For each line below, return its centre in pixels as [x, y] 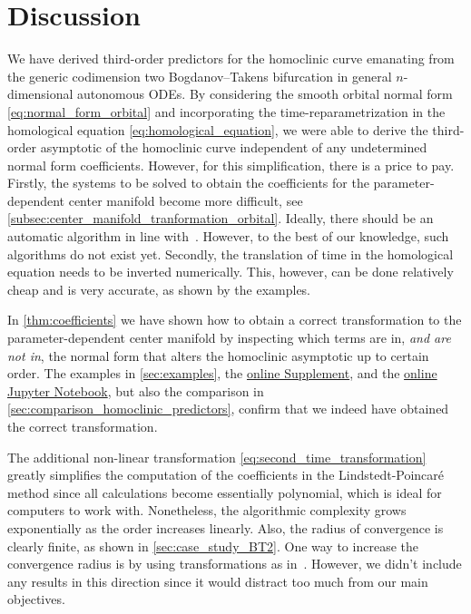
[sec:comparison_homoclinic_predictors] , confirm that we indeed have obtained [228, 409]
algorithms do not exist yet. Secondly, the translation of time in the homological [231, 253]
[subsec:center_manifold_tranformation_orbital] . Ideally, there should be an [221, 218]
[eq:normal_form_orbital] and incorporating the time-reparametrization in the [226, 111]
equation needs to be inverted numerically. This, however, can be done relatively [231, 272]
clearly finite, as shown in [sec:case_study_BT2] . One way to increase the [213, 546]
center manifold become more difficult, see [186, 200]
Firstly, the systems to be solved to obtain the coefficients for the [188, 183]
